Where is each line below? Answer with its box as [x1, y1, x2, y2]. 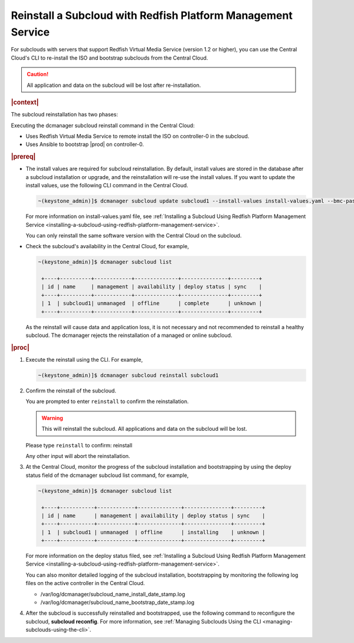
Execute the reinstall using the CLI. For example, [25, 356, 143, 363]
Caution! [27, 71, 49, 78]
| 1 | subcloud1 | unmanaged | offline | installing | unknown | [41, 529, 265, 535]
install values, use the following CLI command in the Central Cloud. [25, 182, 189, 189]
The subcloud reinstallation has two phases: [11, 111, 118, 118]
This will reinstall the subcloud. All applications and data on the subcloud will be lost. [41, 426, 247, 433]
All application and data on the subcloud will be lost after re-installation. [27, 82, 201, 89]
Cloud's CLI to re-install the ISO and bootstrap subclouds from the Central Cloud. [11, 54, 208, 61]
